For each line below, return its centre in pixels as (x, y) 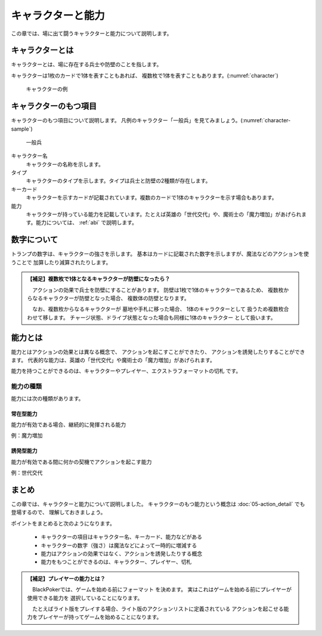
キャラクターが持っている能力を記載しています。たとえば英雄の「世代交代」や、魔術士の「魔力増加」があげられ (164, 214)
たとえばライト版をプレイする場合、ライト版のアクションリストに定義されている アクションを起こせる (158, 609)
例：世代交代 (27, 473)
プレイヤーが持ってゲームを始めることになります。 (100, 617)
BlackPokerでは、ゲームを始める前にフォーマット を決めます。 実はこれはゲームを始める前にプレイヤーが (162, 589)
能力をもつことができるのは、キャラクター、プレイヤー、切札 (116, 562)
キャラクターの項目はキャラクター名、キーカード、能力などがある (122, 537)
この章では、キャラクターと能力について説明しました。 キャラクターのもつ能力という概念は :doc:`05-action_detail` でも (158, 504)
